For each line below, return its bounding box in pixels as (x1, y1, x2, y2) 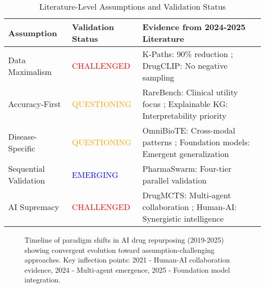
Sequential (8, 163, 45, 174)
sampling (142, 71, 174, 83)
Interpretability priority (142, 110, 227, 121)
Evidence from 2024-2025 (142, 21, 246, 33)
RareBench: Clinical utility (142, 86, 238, 98)
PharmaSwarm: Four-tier (142, 163, 231, 174)
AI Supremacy (8, 201, 60, 213)
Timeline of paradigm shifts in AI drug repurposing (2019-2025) (24, 234, 224, 245)
